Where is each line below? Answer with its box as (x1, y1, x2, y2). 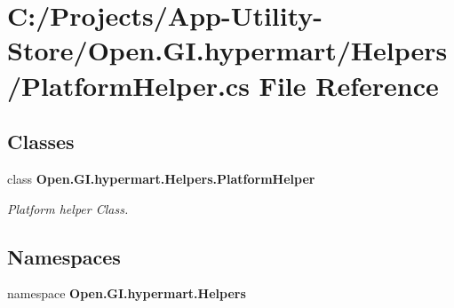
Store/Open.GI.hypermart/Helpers (7, 32, 448, 68)
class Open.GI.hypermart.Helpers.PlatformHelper (7, 169, 315, 187)
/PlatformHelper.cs (7, 67, 250, 103)
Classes (7, 128, 75, 155)
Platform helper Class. (7, 199, 129, 217)
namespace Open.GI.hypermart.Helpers (7, 284, 246, 303)
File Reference (259, 67, 439, 103)
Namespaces (7, 242, 121, 270)
